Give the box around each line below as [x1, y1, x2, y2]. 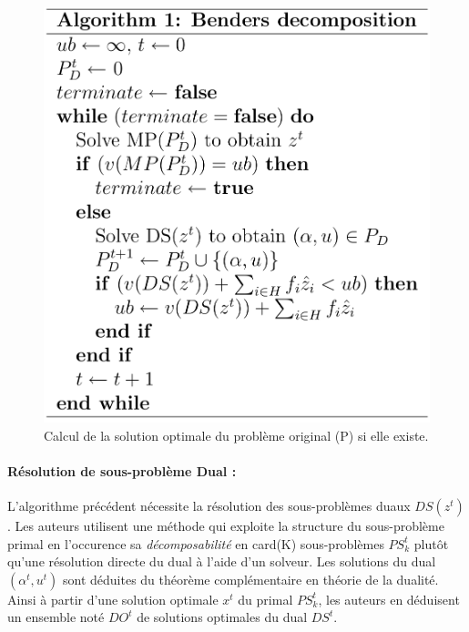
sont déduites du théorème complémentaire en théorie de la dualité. [63, 569, 439, 588]
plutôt [413, 534, 449, 553]
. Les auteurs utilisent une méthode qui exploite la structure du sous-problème [7, 516, 444, 535]
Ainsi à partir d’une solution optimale [7, 589, 219, 608]
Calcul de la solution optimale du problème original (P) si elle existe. [44, 425, 429, 444]
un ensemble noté [7, 607, 105, 627]
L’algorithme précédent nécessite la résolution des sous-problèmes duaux [7, 496, 411, 515]
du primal [238, 589, 293, 608]
